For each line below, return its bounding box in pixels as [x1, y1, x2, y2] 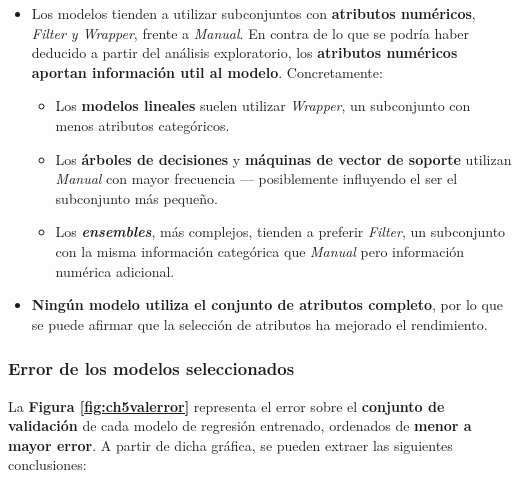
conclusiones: [8, 454, 87, 475]
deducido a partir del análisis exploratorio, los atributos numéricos [31, 42, 458, 63]
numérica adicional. [55, 260, 175, 281]
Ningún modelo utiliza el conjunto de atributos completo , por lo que [31, 294, 503, 315]
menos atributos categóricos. [55, 114, 230, 135]
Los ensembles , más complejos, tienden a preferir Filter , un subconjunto [55, 221, 506, 242]
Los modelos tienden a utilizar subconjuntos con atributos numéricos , [31, 3, 476, 23]
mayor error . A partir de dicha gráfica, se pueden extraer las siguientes [8, 434, 453, 455]
